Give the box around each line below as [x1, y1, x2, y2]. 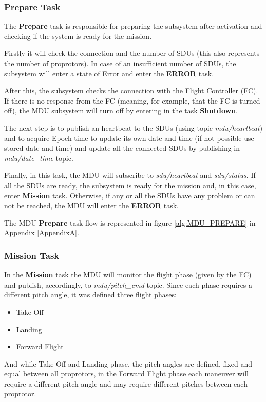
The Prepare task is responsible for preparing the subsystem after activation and [4, 21, 262, 31]
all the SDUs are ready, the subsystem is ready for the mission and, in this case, [4, 179, 256, 190]
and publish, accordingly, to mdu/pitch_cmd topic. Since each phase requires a [4, 279, 253, 290]
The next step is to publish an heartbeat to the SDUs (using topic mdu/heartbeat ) [4, 122, 263, 133]
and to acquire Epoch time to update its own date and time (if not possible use [4, 132, 254, 143]
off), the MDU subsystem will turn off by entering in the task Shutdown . [4, 105, 238, 116]
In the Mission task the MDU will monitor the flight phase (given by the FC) [4, 269, 252, 280]
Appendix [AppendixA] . [4, 227, 79, 238]
